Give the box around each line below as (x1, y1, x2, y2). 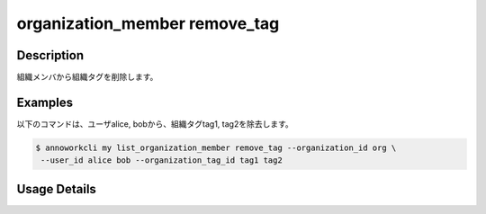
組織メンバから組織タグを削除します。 (16, 72, 158, 83)
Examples (16, 94, 74, 110)
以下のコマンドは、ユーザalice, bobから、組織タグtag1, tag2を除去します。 (16, 118, 294, 129)
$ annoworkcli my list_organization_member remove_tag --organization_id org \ (35, 142, 397, 153)
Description (16, 48, 85, 63)
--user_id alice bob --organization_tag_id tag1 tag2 (40, 156, 283, 165)
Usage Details (16, 181, 96, 197)
